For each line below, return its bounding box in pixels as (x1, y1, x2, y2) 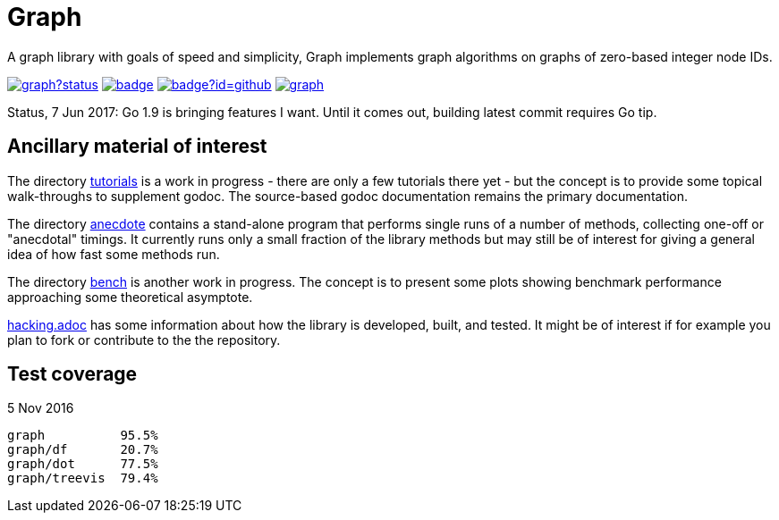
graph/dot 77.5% (7, 457, 158, 472)
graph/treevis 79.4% (7, 471, 158, 486)
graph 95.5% (7, 428, 158, 443)
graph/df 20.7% (7, 442, 158, 457)
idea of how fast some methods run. (7, 246, 220, 262)
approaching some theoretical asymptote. (7, 289, 253, 305)
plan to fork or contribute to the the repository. (7, 331, 281, 348)
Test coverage (7, 363, 138, 386)
